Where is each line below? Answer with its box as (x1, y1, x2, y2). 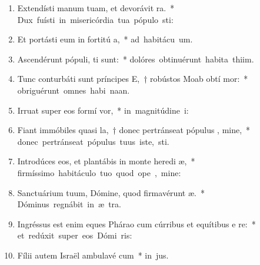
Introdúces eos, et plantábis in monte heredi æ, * (17, 155, 195, 167)
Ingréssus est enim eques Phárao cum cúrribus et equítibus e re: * (17, 217, 256, 230)
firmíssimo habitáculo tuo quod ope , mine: (17, 166, 181, 178)
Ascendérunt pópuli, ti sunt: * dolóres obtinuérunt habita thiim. (17, 52, 254, 65)
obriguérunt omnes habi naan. (17, 84, 130, 96)
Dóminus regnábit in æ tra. (17, 198, 121, 210)
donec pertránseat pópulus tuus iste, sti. (17, 135, 169, 147)
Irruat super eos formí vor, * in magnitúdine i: (17, 104, 189, 116)
